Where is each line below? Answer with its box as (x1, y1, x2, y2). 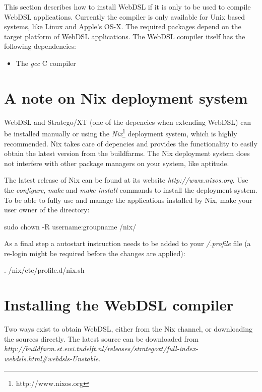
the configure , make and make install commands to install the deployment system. (4, 184, 257, 195)
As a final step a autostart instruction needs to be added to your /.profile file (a (4, 238, 251, 249)
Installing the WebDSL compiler (4, 294, 234, 315)
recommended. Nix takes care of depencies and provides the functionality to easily (4, 138, 257, 148)
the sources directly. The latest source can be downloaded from (4, 333, 199, 344)
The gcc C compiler (16, 57, 76, 68)
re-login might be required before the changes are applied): (4, 248, 185, 258)
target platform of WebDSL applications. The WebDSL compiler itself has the (4, 31, 245, 41)
